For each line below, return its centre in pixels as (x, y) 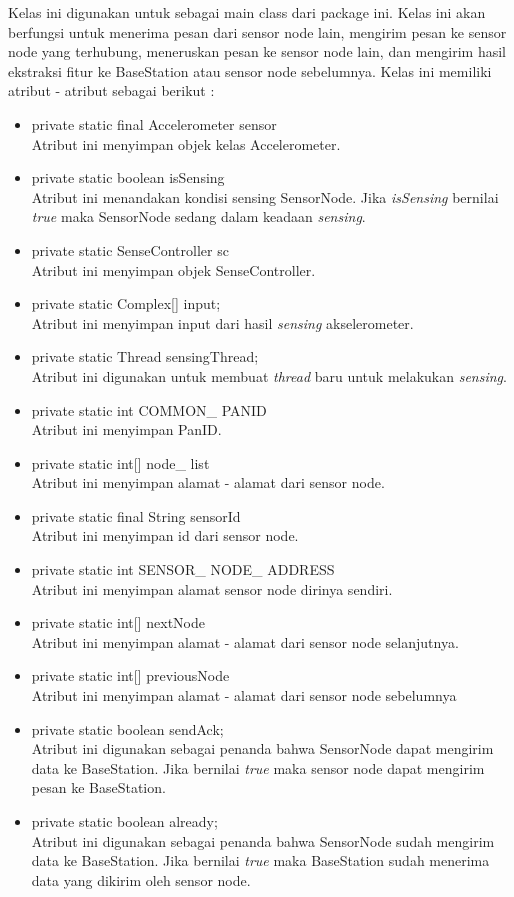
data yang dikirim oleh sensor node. (141, 879)
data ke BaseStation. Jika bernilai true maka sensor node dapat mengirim (258, 767)
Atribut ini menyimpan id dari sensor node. (165, 535)
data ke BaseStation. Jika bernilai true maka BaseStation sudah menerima (260, 860)
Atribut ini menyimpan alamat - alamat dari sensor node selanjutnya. (245, 641)
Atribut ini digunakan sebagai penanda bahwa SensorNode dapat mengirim (262, 748)
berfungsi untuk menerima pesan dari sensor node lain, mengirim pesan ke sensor (257, 31)
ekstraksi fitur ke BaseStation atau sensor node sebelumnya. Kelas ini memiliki (250, 70)
